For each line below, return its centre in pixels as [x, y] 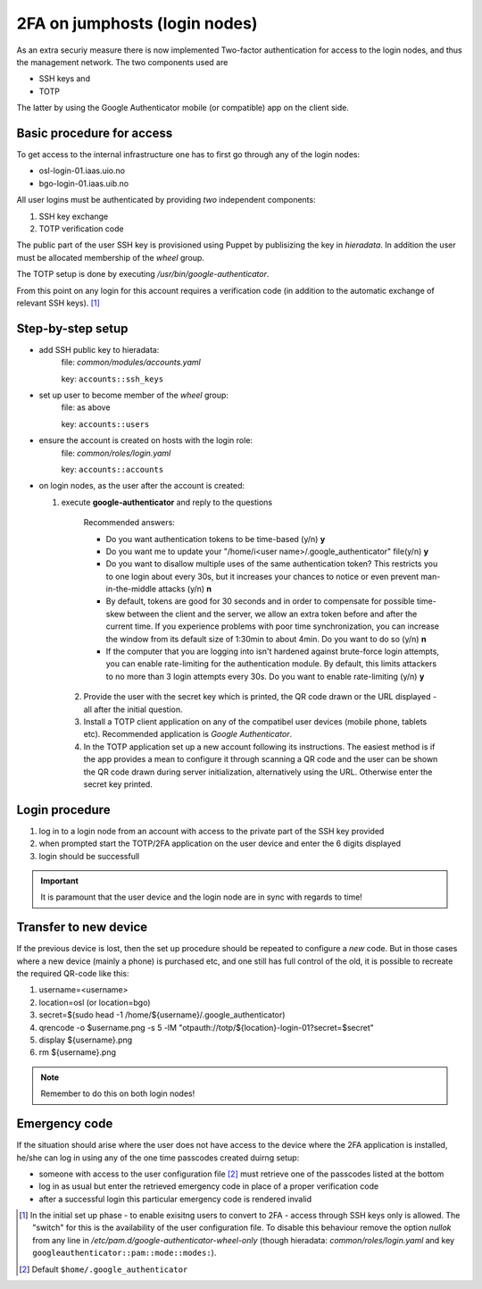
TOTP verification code [81, 229]
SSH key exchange [74, 216]
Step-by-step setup [72, 328]
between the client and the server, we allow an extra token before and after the [272, 614]
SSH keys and [65, 79]
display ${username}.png [86, 1040]
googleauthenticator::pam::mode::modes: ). [125, 1253]
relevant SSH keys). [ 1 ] [58, 303]
